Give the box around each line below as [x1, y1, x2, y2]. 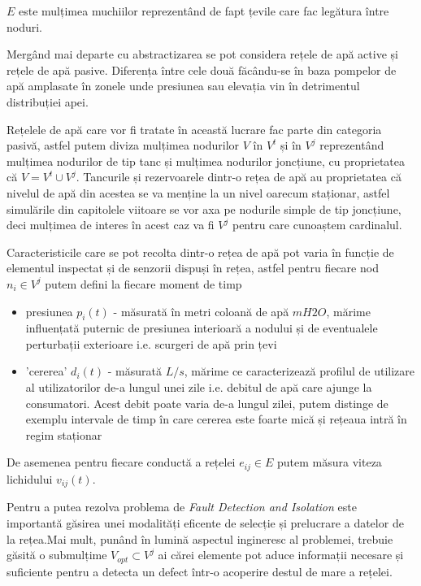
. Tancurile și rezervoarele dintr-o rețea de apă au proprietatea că [76, 168, 401, 185]
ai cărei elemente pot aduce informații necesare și [158, 546, 404, 563]
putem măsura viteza [277, 454, 382, 471]
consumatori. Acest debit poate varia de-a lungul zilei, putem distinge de [25, 394, 388, 411]
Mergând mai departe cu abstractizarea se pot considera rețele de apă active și [7, 46, 398, 63]
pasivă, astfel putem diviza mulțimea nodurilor [7, 137, 240, 154]
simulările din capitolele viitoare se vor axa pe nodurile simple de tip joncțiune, [7, 200, 401, 217]
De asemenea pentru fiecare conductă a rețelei [7, 454, 236, 471]
